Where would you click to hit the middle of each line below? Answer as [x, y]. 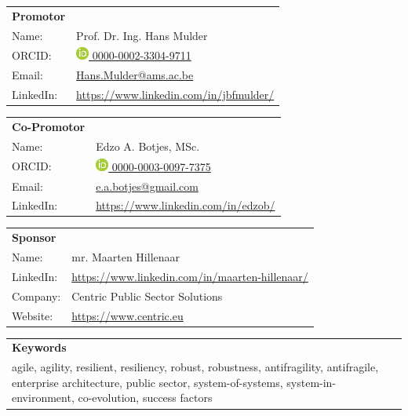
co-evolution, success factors [145, 398]
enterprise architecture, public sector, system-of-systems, [148, 382]
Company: [36, 296]
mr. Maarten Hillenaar [126, 257]
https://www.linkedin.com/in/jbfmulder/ [175, 95]
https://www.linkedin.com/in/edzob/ [186, 205]
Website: [33, 315]
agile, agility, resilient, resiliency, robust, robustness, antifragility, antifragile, [195, 367]
